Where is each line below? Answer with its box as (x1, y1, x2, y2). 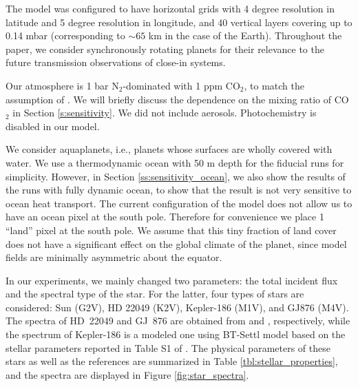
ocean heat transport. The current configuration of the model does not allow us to (6, 196, 352, 210)
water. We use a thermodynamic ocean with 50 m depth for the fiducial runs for (6, 155, 344, 169)
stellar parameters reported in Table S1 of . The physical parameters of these (6, 340, 330, 355)
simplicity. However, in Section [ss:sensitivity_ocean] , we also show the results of (6, 169, 346, 183)
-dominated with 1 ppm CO (123, 78, 240, 92)
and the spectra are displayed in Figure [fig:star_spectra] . (6, 367, 249, 381)
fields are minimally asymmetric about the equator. (6, 250, 222, 264)
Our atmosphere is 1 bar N (6, 78, 119, 92)
